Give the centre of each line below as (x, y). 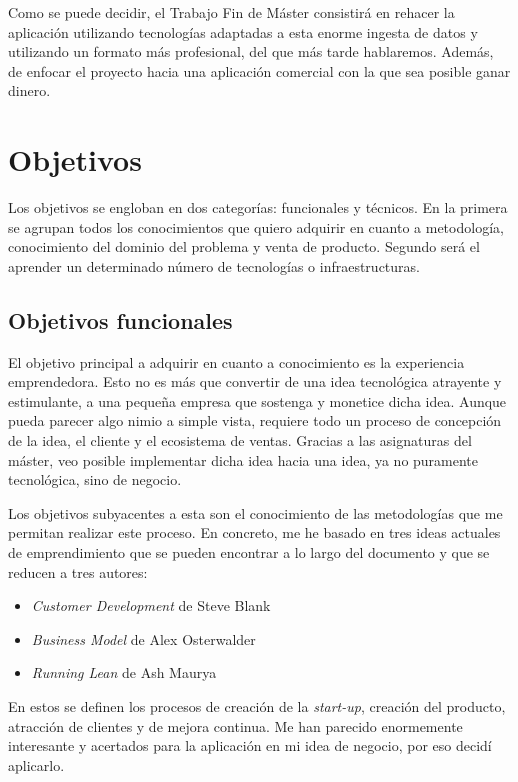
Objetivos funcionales (120, 319)
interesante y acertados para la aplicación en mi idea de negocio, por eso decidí (250, 745)
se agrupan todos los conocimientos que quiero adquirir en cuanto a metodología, (256, 226)
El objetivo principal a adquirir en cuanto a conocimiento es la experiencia (236, 361)
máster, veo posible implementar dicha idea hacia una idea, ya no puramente (243, 459)
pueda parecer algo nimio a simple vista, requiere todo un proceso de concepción (255, 420)
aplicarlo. (36, 764)
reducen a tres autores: (78, 571)
